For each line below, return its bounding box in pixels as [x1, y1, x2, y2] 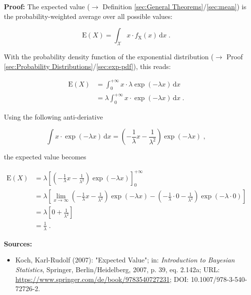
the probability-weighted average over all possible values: [4, 11, 173, 21]
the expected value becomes [4, 152, 86, 162]
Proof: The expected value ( [4, 1, 90, 11]
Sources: [4, 238, 32, 248]
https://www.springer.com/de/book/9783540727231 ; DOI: [15, 274, 189, 284]
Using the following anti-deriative [4, 111, 103, 121]
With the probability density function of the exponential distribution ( [4, 51, 214, 61]
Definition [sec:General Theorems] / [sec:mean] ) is [102, 1, 247, 11]
